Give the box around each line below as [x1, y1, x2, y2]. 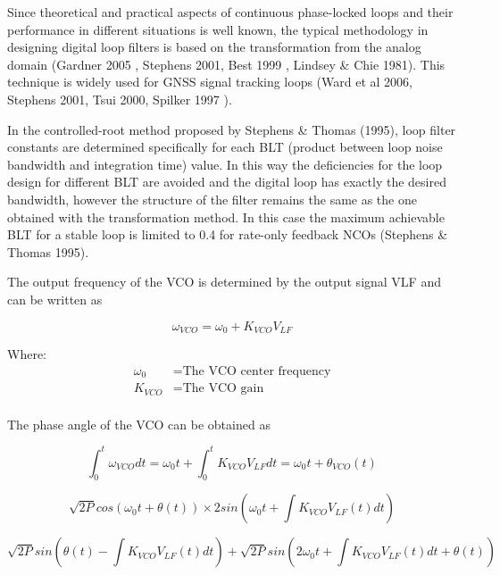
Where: [7, 344, 46, 362]
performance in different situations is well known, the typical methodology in [7, 20, 429, 38]
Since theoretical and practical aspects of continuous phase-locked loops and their [7, 3, 454, 21]
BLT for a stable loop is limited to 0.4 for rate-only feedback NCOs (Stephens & [7, 225, 448, 244]
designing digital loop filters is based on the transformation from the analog [7, 37, 421, 56]
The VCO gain [182, 382, 264, 396]
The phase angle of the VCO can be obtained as [7, 414, 271, 433]
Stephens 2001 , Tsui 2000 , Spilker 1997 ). [7, 89, 232, 108]
